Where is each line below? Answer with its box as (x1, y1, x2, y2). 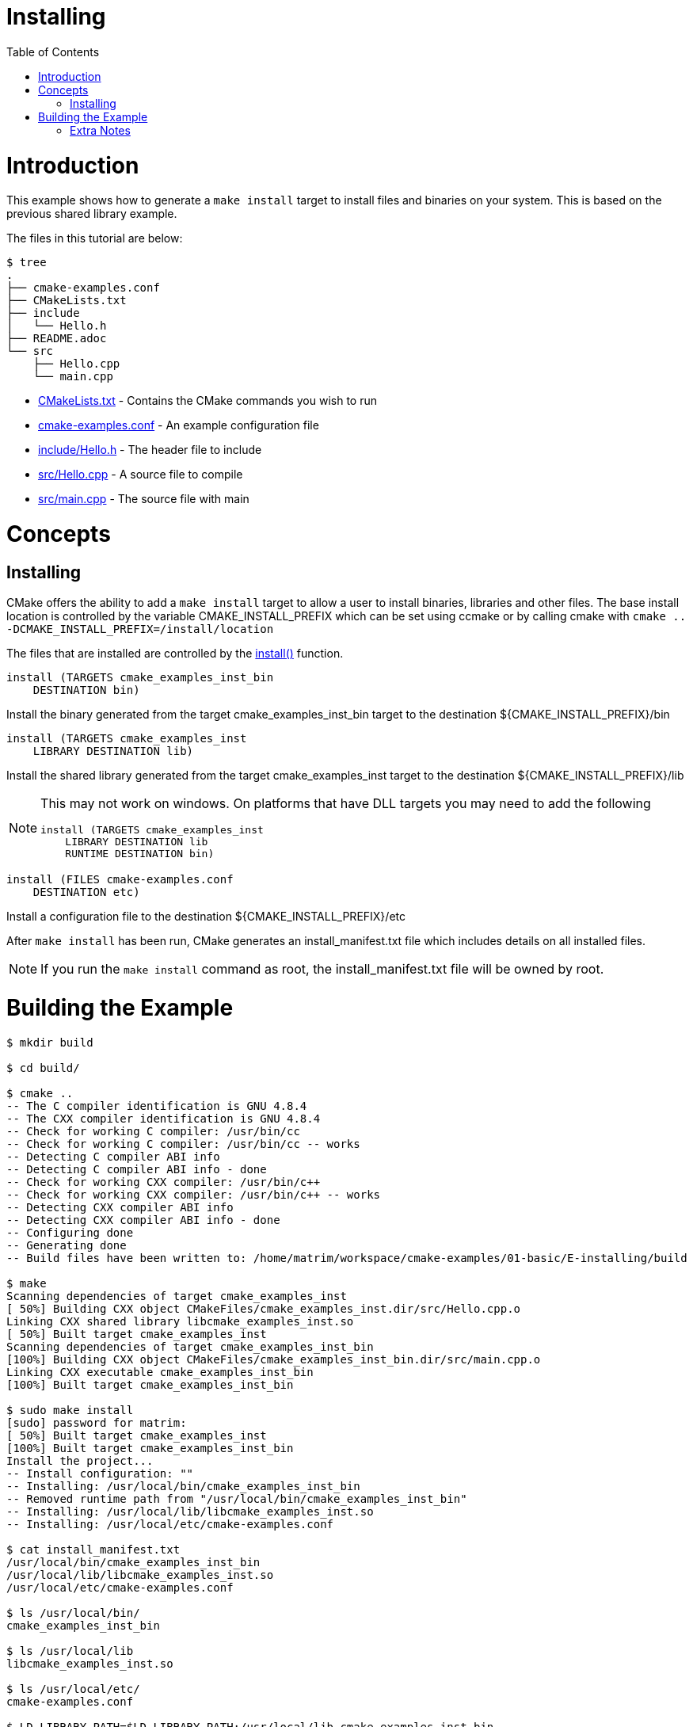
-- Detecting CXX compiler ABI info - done (6, 1213, 280, 1226)
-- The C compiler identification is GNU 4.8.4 (6, 1099, 307, 1112)
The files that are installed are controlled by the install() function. (6, 646, 344, 661)
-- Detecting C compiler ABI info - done (6, 1162, 267, 1176)
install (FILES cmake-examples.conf (6, 873, 234, 886)
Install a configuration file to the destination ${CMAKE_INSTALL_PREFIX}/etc (6, 909, 406, 924)
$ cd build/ (6, 1061, 80, 1074)
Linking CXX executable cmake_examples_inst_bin (6, 1365, 314, 1378)
